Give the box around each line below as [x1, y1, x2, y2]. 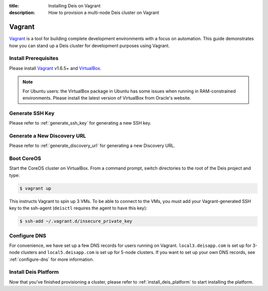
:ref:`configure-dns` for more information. [9, 256, 94, 262]
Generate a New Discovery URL [9, 132, 86, 139]
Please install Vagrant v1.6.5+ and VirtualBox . [9, 65, 102, 71]
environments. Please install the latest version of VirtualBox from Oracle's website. [22, 95, 191, 101]
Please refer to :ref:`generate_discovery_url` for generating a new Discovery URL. [9, 143, 176, 148]
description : [9, 10, 35, 16]
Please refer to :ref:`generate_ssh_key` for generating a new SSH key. [9, 120, 151, 126]
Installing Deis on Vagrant [48, 3, 101, 8]
